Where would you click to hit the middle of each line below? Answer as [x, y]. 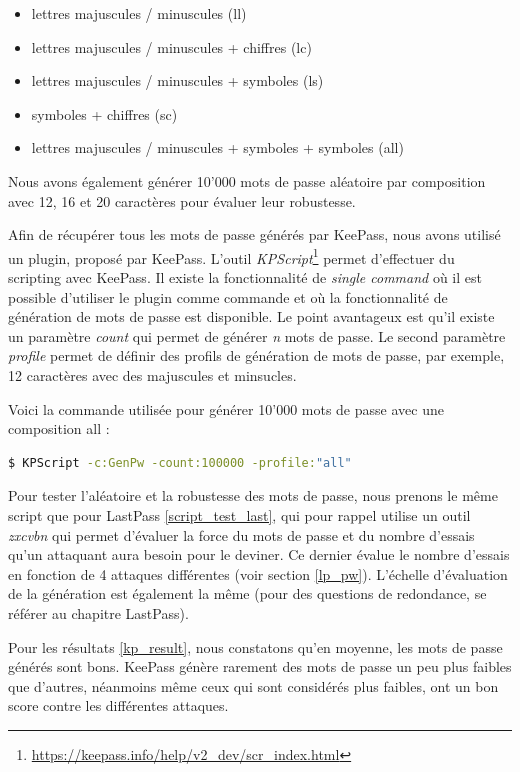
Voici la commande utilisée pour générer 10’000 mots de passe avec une [226, 408]
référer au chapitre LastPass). [98, 612]
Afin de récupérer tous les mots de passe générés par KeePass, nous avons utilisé [254, 234]
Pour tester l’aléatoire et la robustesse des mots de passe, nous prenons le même [253, 495]
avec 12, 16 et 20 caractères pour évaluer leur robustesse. [182, 200]
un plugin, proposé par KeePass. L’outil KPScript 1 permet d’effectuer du [231, 256]
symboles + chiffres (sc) [104, 113]
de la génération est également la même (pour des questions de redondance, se [247, 593]
